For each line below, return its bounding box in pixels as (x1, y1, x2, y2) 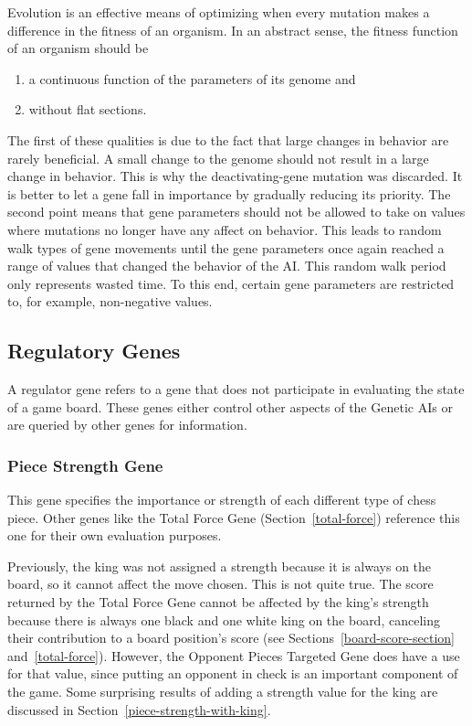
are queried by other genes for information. (7, 415, 247, 434)
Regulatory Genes (7, 336, 181, 365)
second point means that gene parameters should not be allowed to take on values (7, 202, 466, 221)
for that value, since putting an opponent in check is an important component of (7, 664, 458, 683)
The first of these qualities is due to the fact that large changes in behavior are (7, 130, 449, 149)
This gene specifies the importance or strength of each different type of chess (7, 490, 436, 509)
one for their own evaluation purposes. (7, 526, 222, 545)
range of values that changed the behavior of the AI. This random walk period (7, 256, 446, 275)
